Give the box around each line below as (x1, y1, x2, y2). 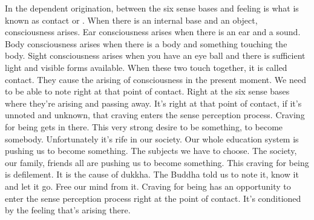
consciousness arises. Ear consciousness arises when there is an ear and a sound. (5, 25, 301, 38)
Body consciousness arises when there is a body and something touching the (5, 37, 287, 50)
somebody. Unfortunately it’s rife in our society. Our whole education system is (5, 132, 299, 145)
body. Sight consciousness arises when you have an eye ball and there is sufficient (5, 49, 306, 62)
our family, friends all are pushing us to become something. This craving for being (5, 156, 309, 168)
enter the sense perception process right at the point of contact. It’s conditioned (5, 192, 301, 204)
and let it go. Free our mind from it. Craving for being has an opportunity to (5, 179, 291, 192)
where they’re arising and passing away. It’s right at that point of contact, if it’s (5, 96, 302, 109)
